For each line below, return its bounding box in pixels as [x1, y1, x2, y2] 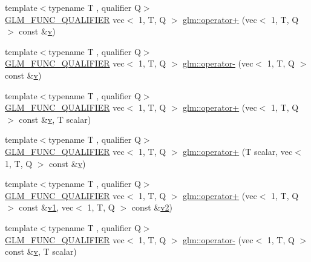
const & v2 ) [131, 201, 173, 214]
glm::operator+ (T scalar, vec [183, 145, 293, 157]
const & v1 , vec [19, 201, 74, 214]
